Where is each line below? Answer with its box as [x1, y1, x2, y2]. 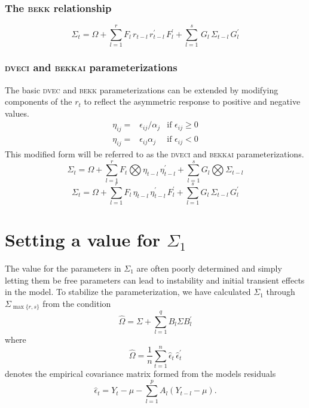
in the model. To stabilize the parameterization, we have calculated [5, 285, 251, 298]
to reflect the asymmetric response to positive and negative [84, 95, 301, 108]
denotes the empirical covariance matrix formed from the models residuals [5, 367, 276, 380]
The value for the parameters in [5, 261, 121, 274]
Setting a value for [5, 227, 161, 252]
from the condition [42, 297, 111, 309]
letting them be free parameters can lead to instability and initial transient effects [5, 273, 305, 286]
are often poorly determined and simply [136, 261, 282, 274]
